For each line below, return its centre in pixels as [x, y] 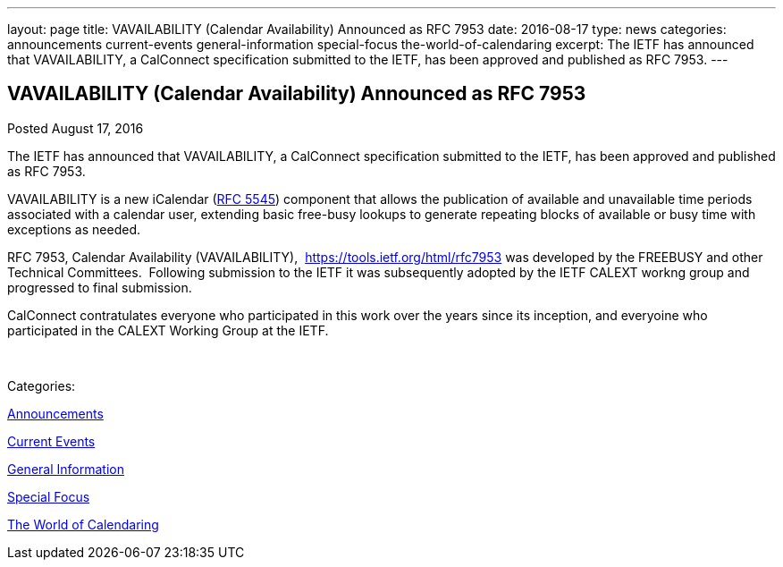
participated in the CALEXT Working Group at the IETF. [168, 330]
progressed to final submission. [100, 287]
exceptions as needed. [74, 229]
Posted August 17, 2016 [76, 128]
